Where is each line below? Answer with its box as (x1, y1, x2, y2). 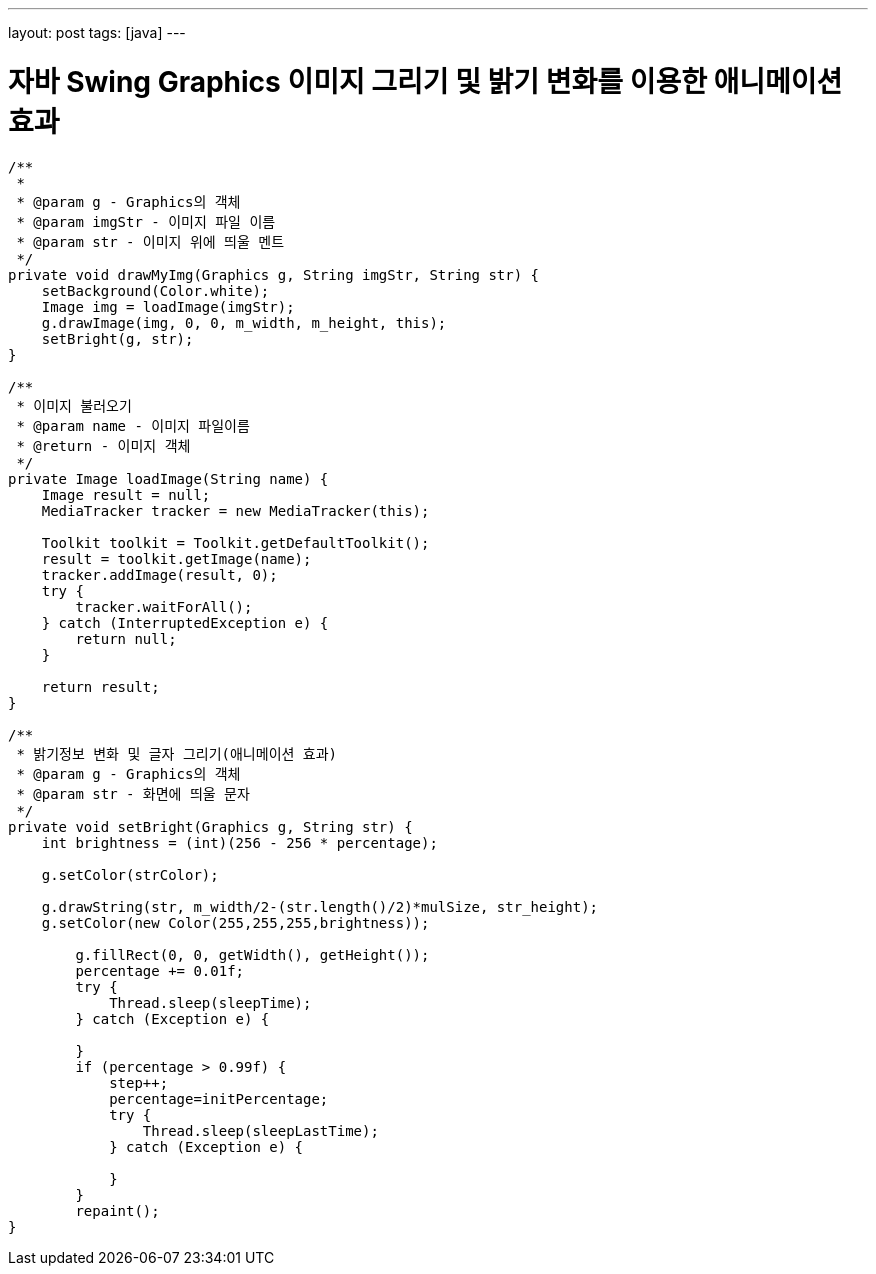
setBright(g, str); (41, 330, 194, 347)
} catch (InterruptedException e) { (41, 614, 329, 631)
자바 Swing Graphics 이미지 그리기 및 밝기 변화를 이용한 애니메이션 (8, 64, 843, 99)
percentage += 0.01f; (75, 962, 245, 979)
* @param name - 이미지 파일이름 (16, 417, 250, 434)
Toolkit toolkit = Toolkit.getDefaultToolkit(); (41, 534, 430, 551)
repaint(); (75, 1202, 160, 1219)
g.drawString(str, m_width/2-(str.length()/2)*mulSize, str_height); (41, 898, 599, 915)
